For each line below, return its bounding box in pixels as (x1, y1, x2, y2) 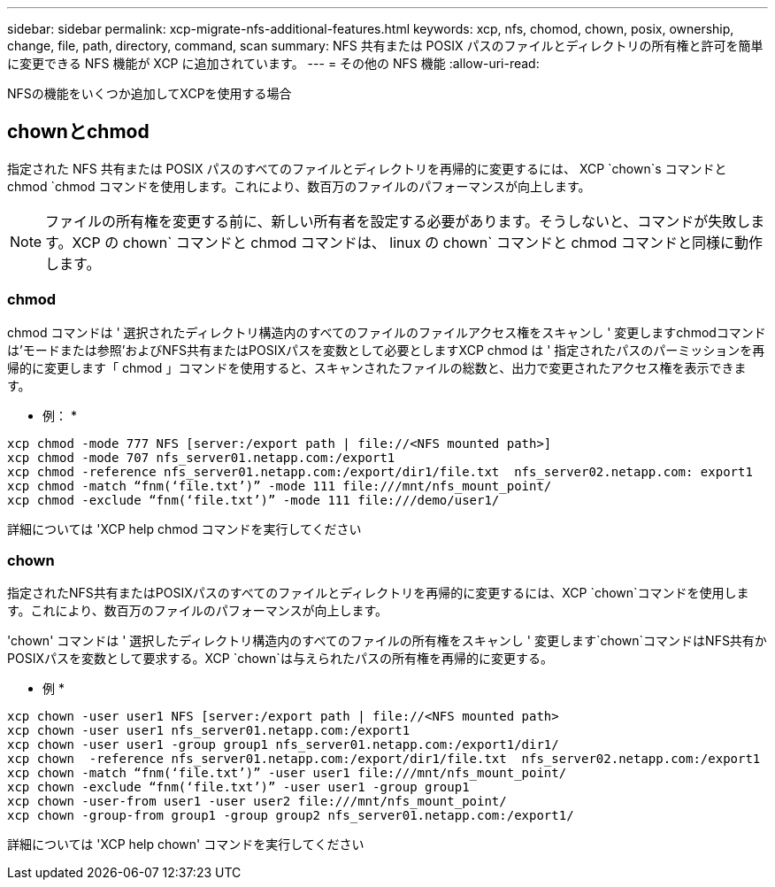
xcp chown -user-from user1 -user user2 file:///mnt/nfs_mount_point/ (7, 794, 507, 809)
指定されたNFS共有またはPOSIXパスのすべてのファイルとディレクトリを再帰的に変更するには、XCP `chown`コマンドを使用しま (7, 585, 749, 601)
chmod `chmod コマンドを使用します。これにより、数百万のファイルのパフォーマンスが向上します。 (7, 178, 591, 194)
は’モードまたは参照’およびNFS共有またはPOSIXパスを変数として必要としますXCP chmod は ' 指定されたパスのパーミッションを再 (7, 342, 765, 358)
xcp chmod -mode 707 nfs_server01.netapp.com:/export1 (7, 450, 395, 465)
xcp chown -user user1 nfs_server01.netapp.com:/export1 (7, 723, 411, 738)
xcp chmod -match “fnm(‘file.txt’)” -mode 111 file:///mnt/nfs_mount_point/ (7, 478, 552, 493)
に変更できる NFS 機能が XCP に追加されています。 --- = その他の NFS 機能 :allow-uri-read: (7, 56, 540, 71)
